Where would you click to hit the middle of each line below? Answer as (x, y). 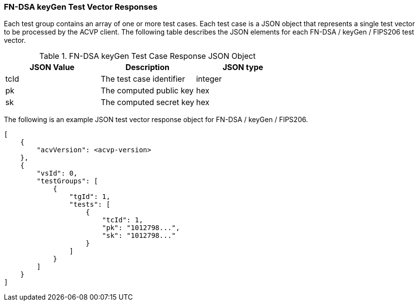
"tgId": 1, (90, 197)
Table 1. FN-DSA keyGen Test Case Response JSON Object (148, 56)
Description (147, 67)
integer (209, 79)
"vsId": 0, (57, 173)
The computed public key (147, 91)
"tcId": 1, (123, 220)
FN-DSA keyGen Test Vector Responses (81, 7)
